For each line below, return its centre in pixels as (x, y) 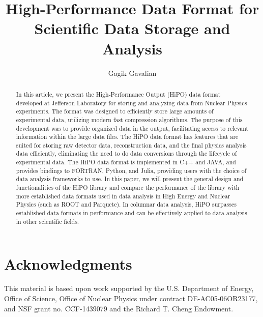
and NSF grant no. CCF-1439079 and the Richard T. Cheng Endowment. (119, 308)
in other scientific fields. (48, 221)
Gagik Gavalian (132, 73)
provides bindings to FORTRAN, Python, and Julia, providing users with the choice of (131, 170)
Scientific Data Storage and (132, 28)
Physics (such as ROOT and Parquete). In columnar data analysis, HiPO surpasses (126, 204)
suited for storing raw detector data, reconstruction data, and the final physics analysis (131, 145)
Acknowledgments (68, 264)
